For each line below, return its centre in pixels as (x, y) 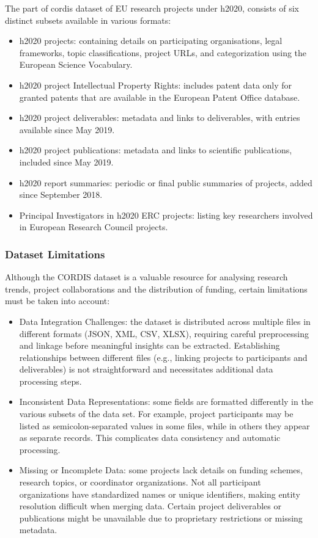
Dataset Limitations (55, 254)
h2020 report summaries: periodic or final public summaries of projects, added (166, 182)
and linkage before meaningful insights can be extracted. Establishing (150, 345)
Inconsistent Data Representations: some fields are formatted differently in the (166, 402)
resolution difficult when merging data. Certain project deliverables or (150, 506)
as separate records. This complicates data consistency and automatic (150, 438)
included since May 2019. (66, 162)
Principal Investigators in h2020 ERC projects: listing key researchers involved (166, 215)
